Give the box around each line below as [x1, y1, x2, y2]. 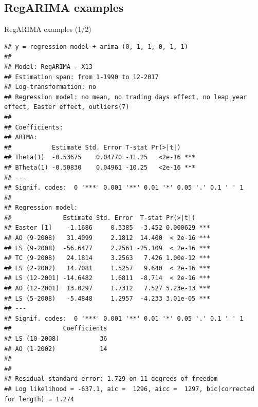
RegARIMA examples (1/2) [4, 24, 91, 34]
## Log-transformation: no [4, 83, 96, 91]
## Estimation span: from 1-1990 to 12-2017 [4, 73, 159, 81]
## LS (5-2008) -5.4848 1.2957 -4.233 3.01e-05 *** [4, 294, 210, 302]
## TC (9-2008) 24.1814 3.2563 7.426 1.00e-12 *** [4, 254, 210, 262]
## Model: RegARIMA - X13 [4, 63, 93, 70]
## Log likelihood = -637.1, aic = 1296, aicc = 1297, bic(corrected [4, 385, 254, 393]
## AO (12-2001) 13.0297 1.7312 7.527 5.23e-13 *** [4, 285, 210, 292]
